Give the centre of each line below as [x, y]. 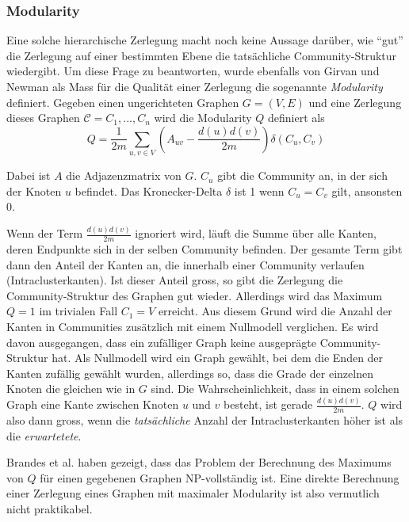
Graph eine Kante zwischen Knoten [93, 404]
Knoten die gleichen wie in [71, 389]
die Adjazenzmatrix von [124, 175]
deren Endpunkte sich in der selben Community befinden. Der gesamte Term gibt [204, 249]
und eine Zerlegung [355, 102]
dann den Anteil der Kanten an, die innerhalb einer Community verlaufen [185, 264]
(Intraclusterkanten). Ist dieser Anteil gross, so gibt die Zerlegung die [175, 280]
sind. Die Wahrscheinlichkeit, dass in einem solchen [275, 389]
